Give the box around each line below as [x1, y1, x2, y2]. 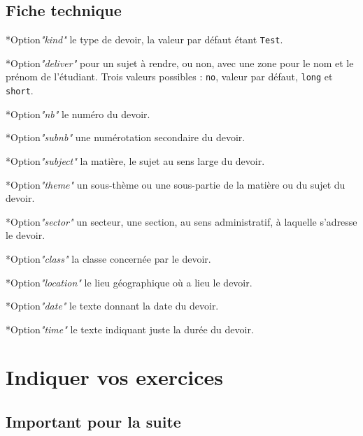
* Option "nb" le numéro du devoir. [6, 106, 150, 121]
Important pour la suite [6, 411, 181, 433]
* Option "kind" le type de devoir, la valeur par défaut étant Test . [6, 32, 283, 47]
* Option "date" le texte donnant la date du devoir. [6, 298, 219, 313]
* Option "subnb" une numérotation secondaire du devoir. [6, 130, 245, 145]
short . [6, 83, 34, 98]
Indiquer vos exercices [6, 363, 223, 391]
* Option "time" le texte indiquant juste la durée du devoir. [6, 321, 254, 336]
